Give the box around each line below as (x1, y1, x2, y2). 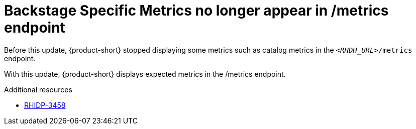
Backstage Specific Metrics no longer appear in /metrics (4, 2, 389, 19)
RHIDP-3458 (24, 100, 66, 109)
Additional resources (4, 85, 72, 94)
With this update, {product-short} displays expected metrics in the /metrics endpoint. (4, 69, 286, 78)
